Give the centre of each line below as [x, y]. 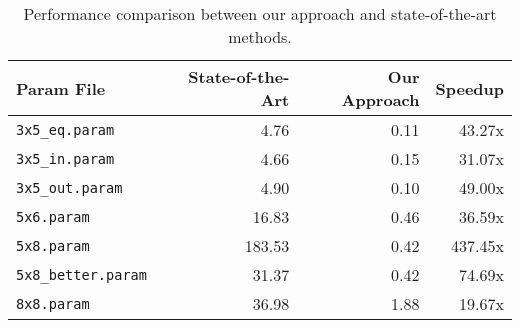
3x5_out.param [69, 187]
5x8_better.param [81, 274]
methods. [260, 36]
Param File [61, 88]
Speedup [469, 88]
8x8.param [53, 303]
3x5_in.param [65, 158]
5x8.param [53, 245]
